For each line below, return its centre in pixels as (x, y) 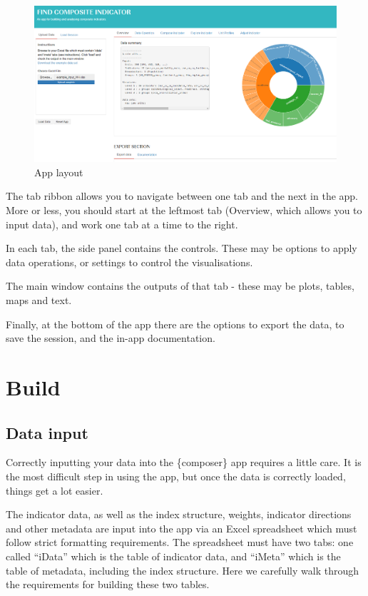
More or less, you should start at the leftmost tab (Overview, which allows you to (184, 210)
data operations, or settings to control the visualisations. (129, 262)
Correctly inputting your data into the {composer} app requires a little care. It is (184, 462)
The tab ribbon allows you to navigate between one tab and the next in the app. (182, 196)
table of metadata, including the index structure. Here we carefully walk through (182, 570)
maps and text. (39, 300)
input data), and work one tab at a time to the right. (122, 224)
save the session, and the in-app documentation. (111, 338)
